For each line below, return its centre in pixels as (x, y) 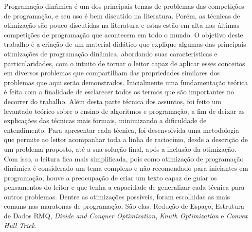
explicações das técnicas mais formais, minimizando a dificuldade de (105, 120)
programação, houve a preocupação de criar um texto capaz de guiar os (110, 177)
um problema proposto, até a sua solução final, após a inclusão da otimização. (120, 149)
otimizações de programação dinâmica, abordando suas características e (111, 53)
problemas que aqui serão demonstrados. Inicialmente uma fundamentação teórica (126, 82)
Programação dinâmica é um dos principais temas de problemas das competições (124, 6)
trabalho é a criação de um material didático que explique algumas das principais (125, 44)
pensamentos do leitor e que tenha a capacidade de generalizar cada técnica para (124, 187)
